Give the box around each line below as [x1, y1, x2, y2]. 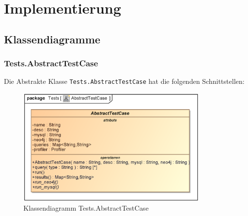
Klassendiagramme [4, 31, 100, 46]
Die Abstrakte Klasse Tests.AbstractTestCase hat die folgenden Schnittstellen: [4, 76, 245, 86]
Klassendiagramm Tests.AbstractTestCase [23, 203, 149, 213]
